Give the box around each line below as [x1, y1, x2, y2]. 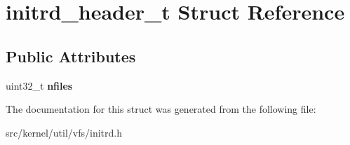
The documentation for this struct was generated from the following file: [6, 102, 316, 116]
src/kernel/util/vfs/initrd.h [6, 125, 122, 139]
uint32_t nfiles [6, 78, 73, 92]
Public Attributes [6, 45, 136, 67]
